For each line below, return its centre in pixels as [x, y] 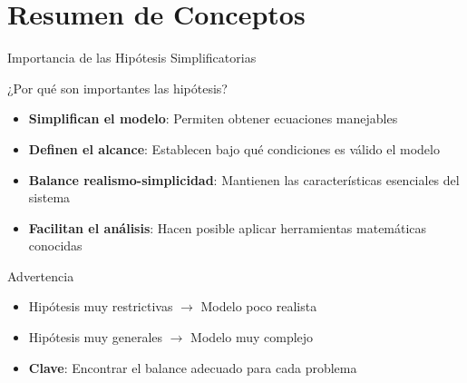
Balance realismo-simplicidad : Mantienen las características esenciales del [244, 179]
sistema [49, 197]
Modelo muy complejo [252, 337]
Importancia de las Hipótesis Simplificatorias [132, 58]
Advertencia [41, 275]
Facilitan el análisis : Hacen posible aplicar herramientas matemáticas [228, 227]
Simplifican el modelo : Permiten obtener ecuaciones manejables [213, 118]
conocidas [55, 246]
